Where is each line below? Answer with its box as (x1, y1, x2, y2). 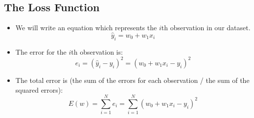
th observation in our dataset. (161, 22, 251, 33)
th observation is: (71, 46, 123, 57)
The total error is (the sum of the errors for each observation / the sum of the (15, 75, 250, 85)
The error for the (15, 46, 67, 57)
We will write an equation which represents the (15, 22, 157, 33)
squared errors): (15, 84, 63, 95)
